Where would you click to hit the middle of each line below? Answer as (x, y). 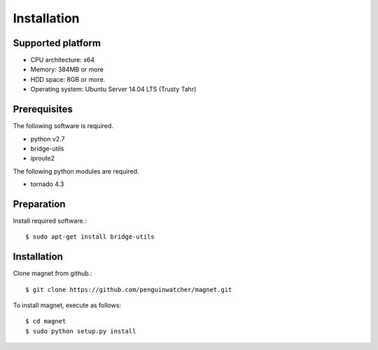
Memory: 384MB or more (67, 69)
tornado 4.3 (47, 184)
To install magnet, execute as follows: (67, 305)
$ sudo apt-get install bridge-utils (90, 237)
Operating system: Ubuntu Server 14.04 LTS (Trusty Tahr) (113, 89)
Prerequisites (43, 110)
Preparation (39, 204)
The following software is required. (63, 126)
